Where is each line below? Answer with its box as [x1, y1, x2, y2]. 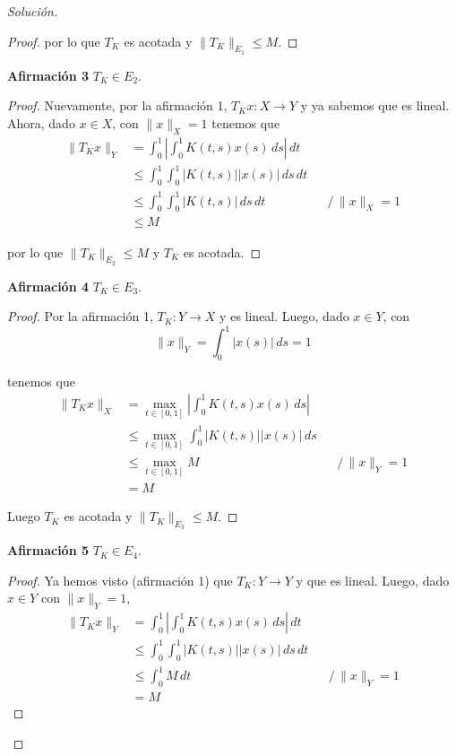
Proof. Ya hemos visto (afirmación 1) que [7, 570, 233, 589]
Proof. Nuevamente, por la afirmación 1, [7, 96, 228, 115]
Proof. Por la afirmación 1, [7, 307, 153, 326]
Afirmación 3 [7, 65, 90, 84]
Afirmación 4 [7, 276, 90, 295]
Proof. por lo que [7, 31, 100, 50]
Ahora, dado [7, 113, 75, 132]
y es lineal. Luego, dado [219, 307, 349, 326]
